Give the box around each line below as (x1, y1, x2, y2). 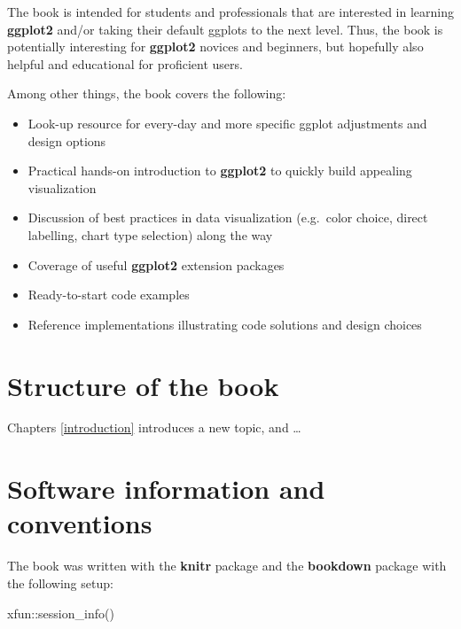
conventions (7, 505, 152, 541)
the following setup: (7, 573, 113, 592)
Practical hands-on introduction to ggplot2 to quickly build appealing (27, 161, 412, 180)
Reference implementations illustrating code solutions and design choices (27, 314, 422, 333)
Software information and (7, 470, 325, 507)
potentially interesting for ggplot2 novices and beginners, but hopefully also (7, 37, 424, 56)
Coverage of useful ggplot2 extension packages (27, 255, 285, 274)
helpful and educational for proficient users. (7, 54, 243, 73)
